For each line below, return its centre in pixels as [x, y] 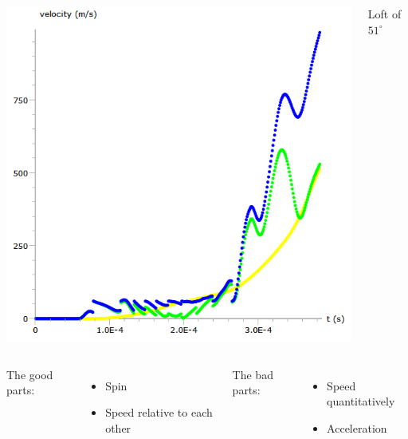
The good [30, 374]
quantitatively [361, 401]
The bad [253, 374]
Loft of [384, 14]
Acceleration [357, 427]
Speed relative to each [159, 412]
